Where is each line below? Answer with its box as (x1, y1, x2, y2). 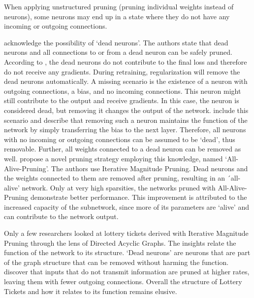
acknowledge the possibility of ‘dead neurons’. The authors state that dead (4, 37, 228, 47)
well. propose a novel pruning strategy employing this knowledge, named (4, 153, 223, 163)
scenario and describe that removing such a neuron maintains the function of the (4, 114, 248, 125)
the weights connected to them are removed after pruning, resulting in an (4, 173, 225, 183)
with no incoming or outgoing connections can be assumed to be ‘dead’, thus (4, 134, 235, 144)
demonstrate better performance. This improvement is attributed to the (30, 192, 247, 202)
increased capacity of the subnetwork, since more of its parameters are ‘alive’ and (4, 201, 249, 212)
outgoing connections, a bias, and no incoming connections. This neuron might (4, 85, 241, 96)
